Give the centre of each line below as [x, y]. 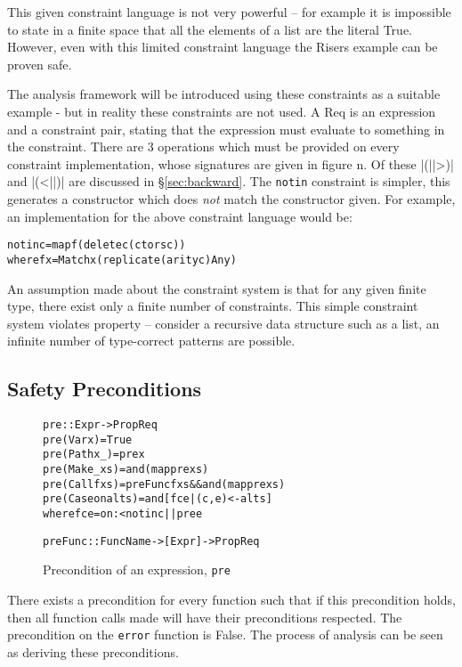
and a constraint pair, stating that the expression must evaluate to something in [226, 129]
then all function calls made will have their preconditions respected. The [205, 617]
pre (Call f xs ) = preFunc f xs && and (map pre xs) [164, 484]
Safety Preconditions [105, 389]
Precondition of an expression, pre [137, 569]
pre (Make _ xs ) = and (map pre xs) [126, 470]
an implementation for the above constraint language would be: [180, 216]
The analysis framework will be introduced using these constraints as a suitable [224, 94]
